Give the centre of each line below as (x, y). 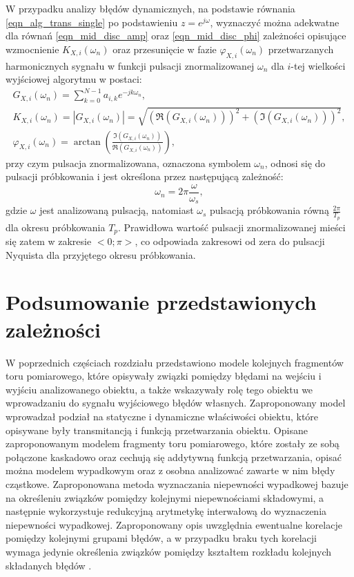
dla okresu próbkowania (56, 227)
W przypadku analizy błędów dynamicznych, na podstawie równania (150, 8)
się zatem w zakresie (49, 241)
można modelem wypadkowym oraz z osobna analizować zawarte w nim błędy (170, 470)
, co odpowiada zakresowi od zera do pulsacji (230, 241)
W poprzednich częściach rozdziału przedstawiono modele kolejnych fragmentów (175, 362)
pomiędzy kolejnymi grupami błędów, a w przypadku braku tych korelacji (161, 538)
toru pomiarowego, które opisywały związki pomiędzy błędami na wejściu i (164, 376)
